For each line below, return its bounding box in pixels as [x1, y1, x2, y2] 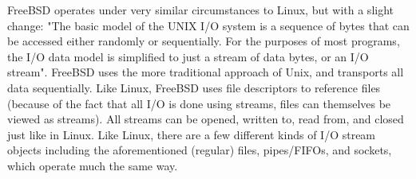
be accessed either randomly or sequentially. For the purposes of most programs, [7, 33, 400, 49]
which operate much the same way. [7, 157, 178, 173]
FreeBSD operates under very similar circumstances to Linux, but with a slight [7, 2, 394, 18]
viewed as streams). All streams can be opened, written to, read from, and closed [7, 111, 404, 127]
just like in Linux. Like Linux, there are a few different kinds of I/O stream [7, 126, 376, 142]
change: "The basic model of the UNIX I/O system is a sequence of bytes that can [7, 17, 410, 33]
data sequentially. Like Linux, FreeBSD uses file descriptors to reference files [7, 79, 381, 95]
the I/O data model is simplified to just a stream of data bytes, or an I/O [7, 48, 369, 64]
